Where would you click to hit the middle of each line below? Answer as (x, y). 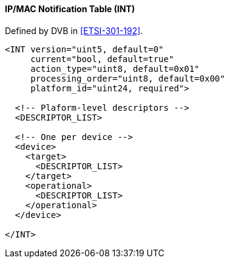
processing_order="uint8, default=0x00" (128, 78)
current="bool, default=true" (102, 59)
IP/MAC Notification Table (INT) (70, 9)
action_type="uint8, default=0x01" (115, 68)
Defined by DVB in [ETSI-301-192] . (74, 30)
